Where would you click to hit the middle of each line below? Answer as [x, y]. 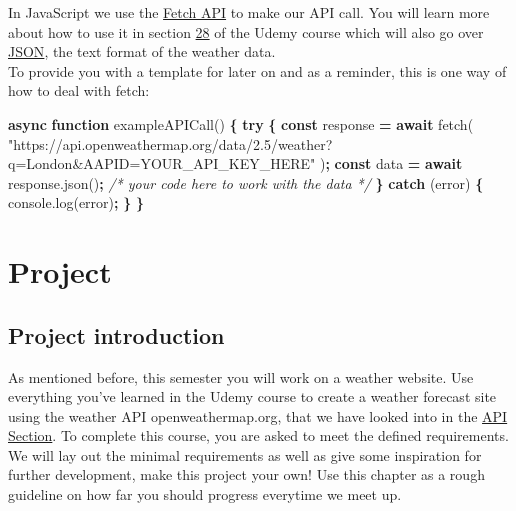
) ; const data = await [391, 163]
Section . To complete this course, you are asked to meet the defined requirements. [258, 435]
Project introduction [116, 334]
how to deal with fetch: [79, 90]
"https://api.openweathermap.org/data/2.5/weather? [170, 143]
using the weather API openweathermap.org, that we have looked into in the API [258, 415]
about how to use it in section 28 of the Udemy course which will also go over [246, 31]
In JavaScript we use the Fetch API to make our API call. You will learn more [249, 12]
